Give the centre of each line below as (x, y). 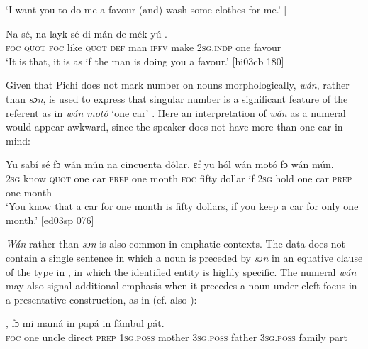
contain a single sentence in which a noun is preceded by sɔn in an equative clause (184, 257)
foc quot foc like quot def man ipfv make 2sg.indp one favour (144, 47)
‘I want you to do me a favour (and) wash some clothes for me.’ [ (146, 9)
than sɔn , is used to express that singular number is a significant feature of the (177, 98)
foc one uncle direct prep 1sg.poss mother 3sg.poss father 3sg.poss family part (177, 337)
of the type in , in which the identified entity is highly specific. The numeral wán (181, 271)
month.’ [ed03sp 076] (50, 220)
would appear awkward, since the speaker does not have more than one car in (174, 127)
